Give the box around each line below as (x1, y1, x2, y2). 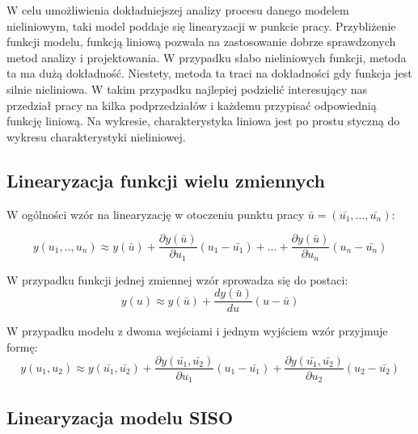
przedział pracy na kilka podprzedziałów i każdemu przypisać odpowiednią (6, 96, 377, 113)
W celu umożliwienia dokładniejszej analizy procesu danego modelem (6, 2, 349, 18)
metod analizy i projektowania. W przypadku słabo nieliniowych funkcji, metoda (6, 48, 407, 65)
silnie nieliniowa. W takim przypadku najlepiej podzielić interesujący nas (6, 80, 368, 97)
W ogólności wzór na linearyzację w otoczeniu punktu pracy (6, 205, 305, 222)
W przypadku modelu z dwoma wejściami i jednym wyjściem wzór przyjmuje (6, 322, 388, 339)
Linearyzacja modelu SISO (6, 405, 234, 430)
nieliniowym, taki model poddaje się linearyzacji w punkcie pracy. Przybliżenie (6, 17, 396, 34)
